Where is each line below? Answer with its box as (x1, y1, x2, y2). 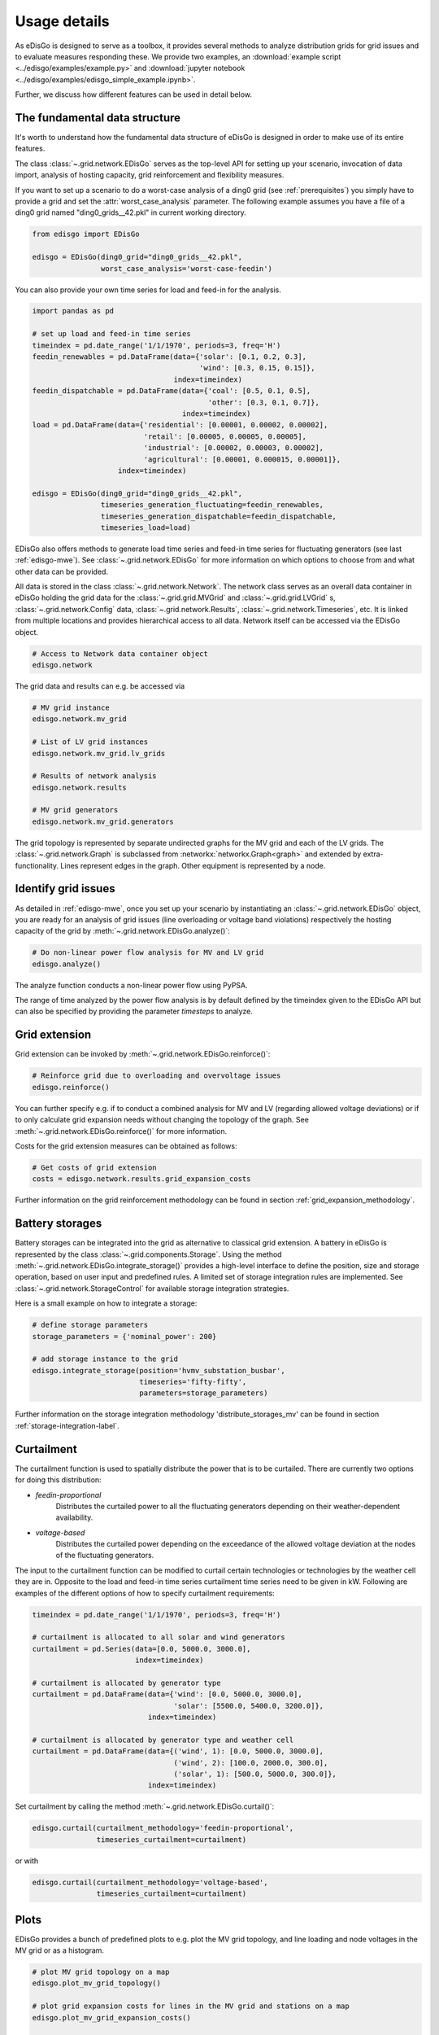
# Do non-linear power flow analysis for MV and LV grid (32, 948, 264, 957)
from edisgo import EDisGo (32, 230, 140, 239)
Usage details (15, 12, 110, 30)
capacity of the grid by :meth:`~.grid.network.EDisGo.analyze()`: (15, 926, 231, 936)
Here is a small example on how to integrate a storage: (15, 1298, 198, 1308)
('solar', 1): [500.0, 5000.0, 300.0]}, (173, 1770, 337, 1779)
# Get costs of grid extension (32, 1162, 158, 1172)
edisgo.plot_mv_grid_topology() (32, 1979, 162, 1988)
